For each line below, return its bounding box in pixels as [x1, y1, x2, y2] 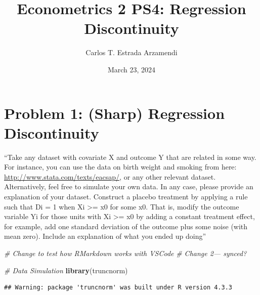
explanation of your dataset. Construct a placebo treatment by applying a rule [4, 191, 248, 201]
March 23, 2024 [107, 64, 156, 74]
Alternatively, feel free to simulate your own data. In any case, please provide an [4, 181, 253, 192]
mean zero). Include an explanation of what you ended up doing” [4, 231, 206, 241]
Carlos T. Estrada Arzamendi [85, 47, 178, 58]
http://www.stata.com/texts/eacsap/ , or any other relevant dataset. [4, 171, 216, 182]
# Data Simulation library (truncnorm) [4, 265, 128, 275]
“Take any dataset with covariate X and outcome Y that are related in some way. [4, 151, 256, 162]
